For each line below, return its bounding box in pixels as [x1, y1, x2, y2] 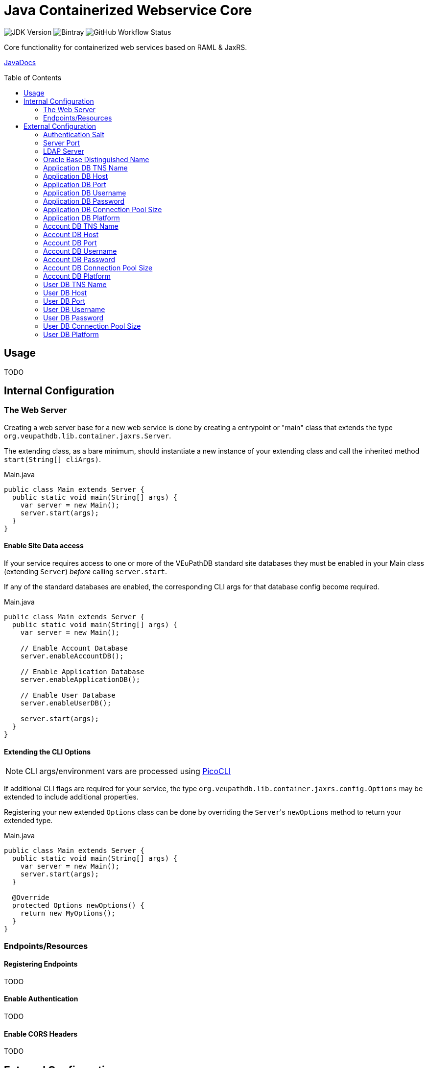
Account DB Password [43, 255, 116, 264]
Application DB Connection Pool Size [43, 205, 162, 214]
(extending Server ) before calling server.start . [4, 567, 167, 576]
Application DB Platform [43, 213, 120, 222]
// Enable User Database [20, 691, 116, 700]
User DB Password [43, 313, 104, 322]
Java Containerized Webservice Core [4, 2, 252, 19]
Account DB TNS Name [43, 221, 119, 230]
